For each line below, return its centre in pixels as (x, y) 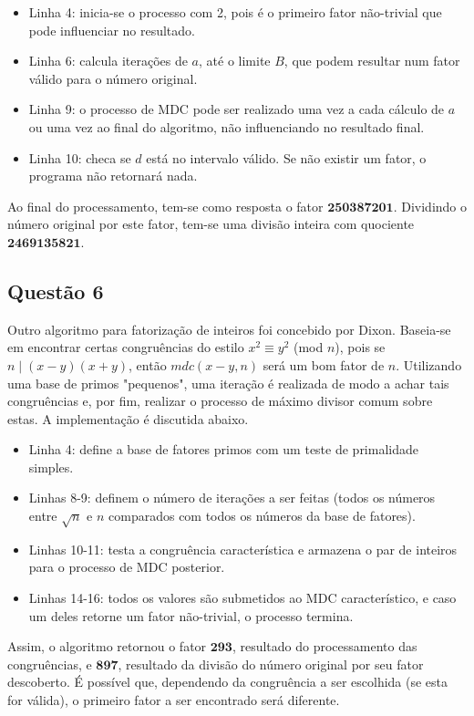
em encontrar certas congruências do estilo (126, 347)
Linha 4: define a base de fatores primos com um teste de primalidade (223, 449)
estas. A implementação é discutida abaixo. (128, 418)
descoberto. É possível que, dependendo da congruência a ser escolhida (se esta (228, 682)
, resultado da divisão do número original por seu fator (271, 664)
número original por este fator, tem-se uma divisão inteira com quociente (211, 224)
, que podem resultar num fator (372, 61)
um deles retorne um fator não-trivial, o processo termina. (191, 615)
